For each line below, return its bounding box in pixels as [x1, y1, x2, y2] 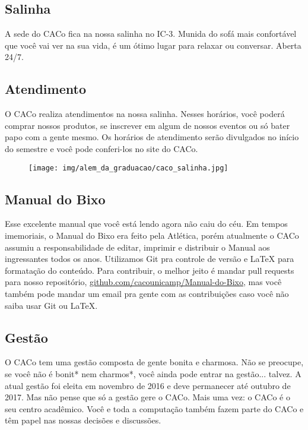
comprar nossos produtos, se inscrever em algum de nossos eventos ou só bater [5, 119, 290, 131]
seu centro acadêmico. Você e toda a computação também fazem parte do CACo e [5, 402, 304, 415]
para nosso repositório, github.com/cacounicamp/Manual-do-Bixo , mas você [5, 276, 282, 288]
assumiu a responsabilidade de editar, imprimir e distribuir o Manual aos [5, 241, 270, 253]
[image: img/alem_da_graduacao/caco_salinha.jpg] [28, 163, 228, 172]
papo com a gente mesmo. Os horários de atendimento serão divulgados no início [5, 131, 299, 143]
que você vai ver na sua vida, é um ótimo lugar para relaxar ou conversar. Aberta [5, 39, 301, 51]
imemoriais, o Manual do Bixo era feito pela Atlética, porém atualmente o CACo [5, 229, 299, 242]
